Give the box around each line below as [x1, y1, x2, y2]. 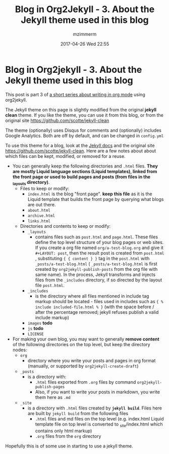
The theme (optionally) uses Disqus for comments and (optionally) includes [5, 127, 161, 133]
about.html [27, 208, 50, 213]
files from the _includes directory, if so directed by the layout [35, 277, 162, 283]
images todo [27, 320, 53, 326]
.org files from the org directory [35, 433, 101, 439]
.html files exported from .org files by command [35, 379, 136, 385]
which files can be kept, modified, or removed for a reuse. [5, 153, 126, 159]
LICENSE [27, 332, 44, 337]
